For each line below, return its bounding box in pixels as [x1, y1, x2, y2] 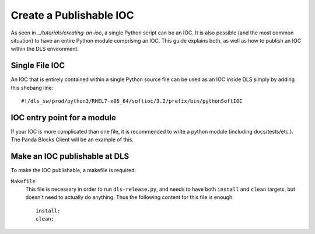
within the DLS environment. [10, 46, 79, 53]
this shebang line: [10, 84, 54, 91]
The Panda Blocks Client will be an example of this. [10, 136, 134, 143]
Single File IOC [10, 61, 65, 71]
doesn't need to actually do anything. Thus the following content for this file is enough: [25, 194, 235, 201]
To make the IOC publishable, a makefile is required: [10, 167, 136, 174]
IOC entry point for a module [10, 113, 116, 123]
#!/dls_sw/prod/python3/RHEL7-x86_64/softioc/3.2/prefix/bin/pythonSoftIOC [21, 98, 243, 104]
